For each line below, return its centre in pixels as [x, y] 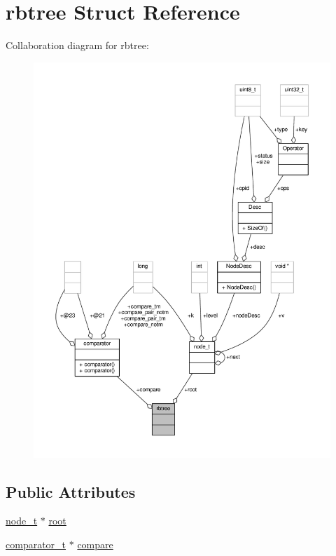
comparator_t [36, 544]
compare [95, 544]
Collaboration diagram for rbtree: [77, 45]
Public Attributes [71, 491]
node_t [22, 521]
